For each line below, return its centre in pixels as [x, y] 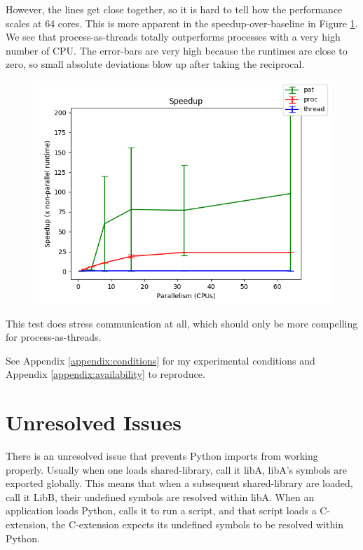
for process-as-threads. [54, 337]
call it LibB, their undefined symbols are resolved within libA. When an [160, 496]
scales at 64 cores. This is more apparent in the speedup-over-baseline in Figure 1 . [182, 23]
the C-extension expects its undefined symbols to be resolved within [198, 524]
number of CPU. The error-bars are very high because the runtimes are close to [177, 50]
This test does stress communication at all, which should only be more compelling [182, 323]
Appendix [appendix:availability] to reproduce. [105, 374]
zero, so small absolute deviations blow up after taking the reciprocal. [155, 64]
